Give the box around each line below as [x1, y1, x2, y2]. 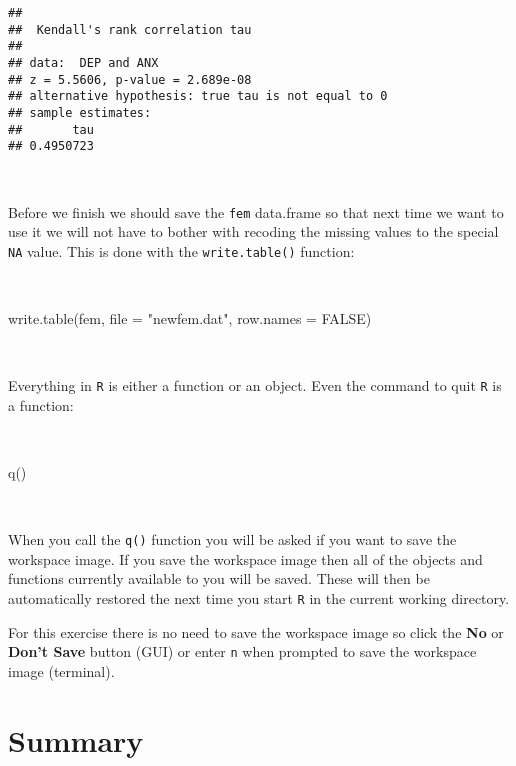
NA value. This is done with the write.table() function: [8, 240, 355, 261]
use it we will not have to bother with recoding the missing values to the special [8, 221, 499, 242]
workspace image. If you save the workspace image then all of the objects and [8, 548, 483, 569]
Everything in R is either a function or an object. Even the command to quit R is [8, 375, 502, 396]
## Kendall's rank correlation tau [8, 22, 252, 37]
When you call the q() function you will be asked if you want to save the [8, 529, 457, 550]
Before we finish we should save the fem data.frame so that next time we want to [8, 201, 504, 222]
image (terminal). [8, 660, 115, 681]
